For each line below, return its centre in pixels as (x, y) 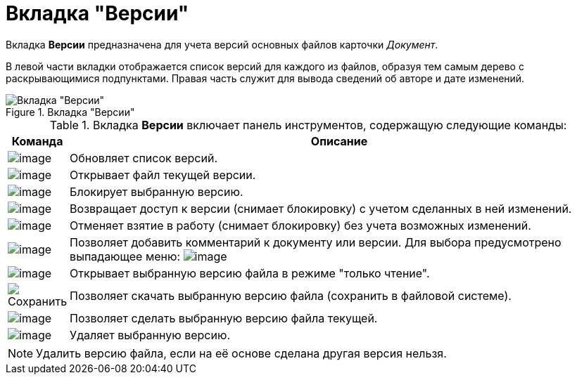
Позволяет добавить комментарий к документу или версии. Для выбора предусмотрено (316, 242)
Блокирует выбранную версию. (157, 191)
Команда (37, 141)
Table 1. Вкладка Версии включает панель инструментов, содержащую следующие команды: (308, 125)
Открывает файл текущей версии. (163, 175)
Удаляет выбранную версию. (150, 335)
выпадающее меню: (125, 256)
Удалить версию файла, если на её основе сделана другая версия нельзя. (241, 353)
